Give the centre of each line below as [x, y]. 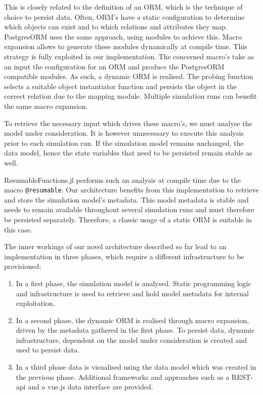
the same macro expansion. [46, 106]
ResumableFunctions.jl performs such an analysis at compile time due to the [122, 180]
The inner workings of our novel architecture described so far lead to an [115, 246]
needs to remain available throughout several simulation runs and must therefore [129, 209]
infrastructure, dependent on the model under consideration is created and [131, 340]
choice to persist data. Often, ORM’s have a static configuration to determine [124, 16]
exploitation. [35, 303]
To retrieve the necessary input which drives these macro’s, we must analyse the [128, 123]
